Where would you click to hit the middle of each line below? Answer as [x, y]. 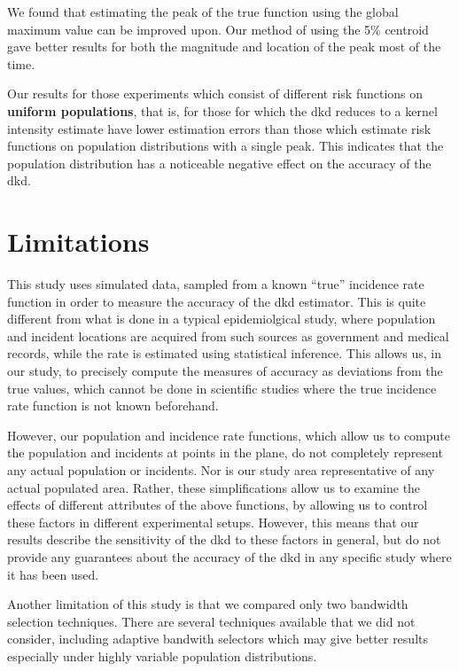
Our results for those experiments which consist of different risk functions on [215, 94]
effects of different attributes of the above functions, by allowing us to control [218, 505]
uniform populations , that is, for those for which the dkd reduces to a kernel [222, 110]
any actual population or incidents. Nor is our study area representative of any [221, 470]
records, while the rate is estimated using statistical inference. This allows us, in [225, 353]
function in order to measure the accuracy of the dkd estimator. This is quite [217, 301]
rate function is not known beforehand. [113, 406]
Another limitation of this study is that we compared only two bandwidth [208, 604]
